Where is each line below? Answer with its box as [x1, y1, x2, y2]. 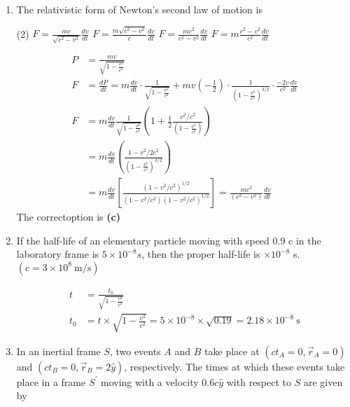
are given [303, 374, 343, 389]
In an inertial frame [16, 343, 101, 358]
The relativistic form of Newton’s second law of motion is [16, 2, 262, 16]
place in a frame [16, 374, 86, 389]
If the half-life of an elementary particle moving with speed [16, 233, 269, 247]
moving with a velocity [100, 374, 199, 389]
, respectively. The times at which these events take [124, 359, 345, 373]
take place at [204, 343, 260, 358]
